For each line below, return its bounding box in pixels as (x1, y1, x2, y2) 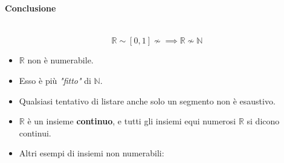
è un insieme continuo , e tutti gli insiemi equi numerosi (27, 115, 236, 127)
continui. (19, 126, 51, 139)
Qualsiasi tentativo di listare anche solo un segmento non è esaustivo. (19, 94, 276, 107)
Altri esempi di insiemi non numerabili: (19, 147, 164, 159)
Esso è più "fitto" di (19, 74, 91, 86)
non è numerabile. (27, 54, 94, 66)
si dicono (247, 115, 280, 127)
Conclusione (5, 1, 56, 14)
